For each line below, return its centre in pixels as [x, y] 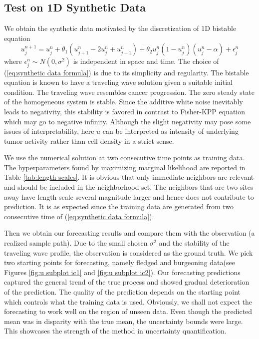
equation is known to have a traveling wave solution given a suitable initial [118, 82]
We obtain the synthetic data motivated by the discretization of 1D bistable [120, 28]
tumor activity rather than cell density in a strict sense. [89, 141]
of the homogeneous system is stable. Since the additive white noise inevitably [124, 102]
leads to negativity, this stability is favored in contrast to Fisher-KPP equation [125, 111]
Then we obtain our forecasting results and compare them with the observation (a [129, 233]
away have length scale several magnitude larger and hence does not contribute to [129, 196]
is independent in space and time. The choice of [146, 61]
